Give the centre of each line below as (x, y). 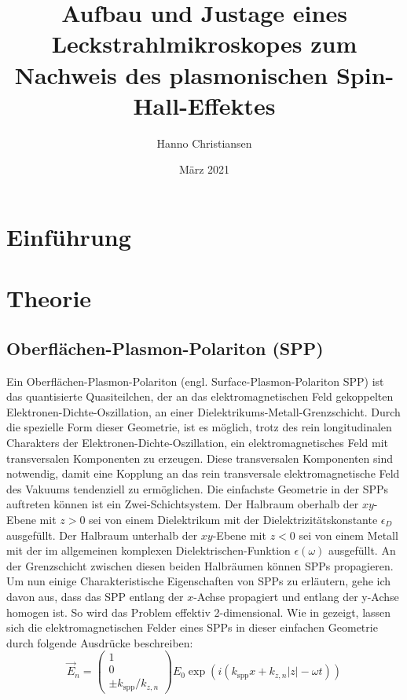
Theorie (49, 298)
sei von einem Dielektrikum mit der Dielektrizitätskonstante (233, 519)
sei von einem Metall (348, 535)
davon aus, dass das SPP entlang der (95, 596)
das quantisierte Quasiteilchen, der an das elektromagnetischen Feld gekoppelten (200, 396)
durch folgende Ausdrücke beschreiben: (100, 642)
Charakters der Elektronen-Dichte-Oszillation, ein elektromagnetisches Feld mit (198, 443)
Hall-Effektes (204, 105)
